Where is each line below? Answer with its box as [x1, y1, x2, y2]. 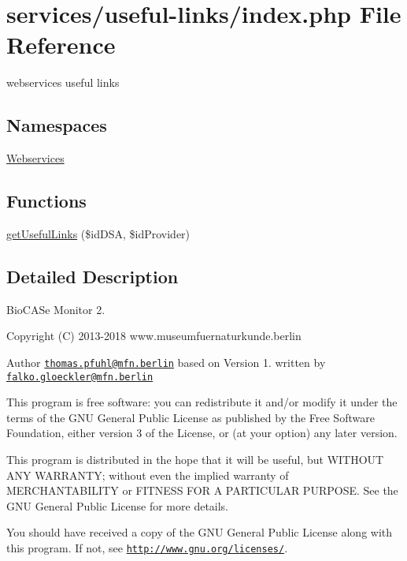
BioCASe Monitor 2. [6, 301, 105, 317]
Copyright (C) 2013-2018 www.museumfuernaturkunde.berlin [6, 327, 302, 344]
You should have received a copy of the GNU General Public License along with [6, 524, 393, 540]
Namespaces [6, 113, 107, 137]
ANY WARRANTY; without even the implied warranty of [6, 466, 289, 483]
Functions [6, 189, 87, 213]
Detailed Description [6, 264, 179, 288]
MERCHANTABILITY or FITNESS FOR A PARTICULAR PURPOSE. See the [6, 482, 398, 499]
